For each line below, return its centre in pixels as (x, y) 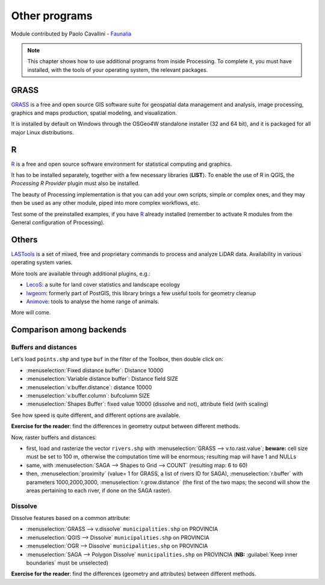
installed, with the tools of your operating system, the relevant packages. (118, 70)
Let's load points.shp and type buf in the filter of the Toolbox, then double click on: (117, 359)
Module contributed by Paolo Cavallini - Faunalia (71, 34)
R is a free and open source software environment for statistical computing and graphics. (122, 164)
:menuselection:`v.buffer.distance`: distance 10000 (89, 387)
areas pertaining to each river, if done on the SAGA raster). (99, 490)
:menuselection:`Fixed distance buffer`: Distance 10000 (95, 370)
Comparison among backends (69, 330)
